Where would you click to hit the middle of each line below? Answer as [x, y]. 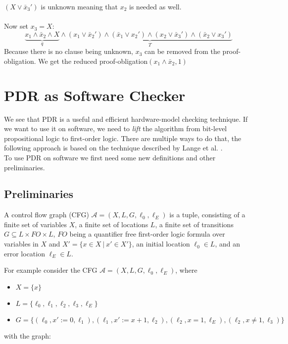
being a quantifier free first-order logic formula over [147, 234]
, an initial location [161, 244]
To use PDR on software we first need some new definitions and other [110, 157]
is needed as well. [155, 6]
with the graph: [27, 335]
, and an [227, 244]
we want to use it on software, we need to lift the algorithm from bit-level [116, 128]
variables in [21, 244]
